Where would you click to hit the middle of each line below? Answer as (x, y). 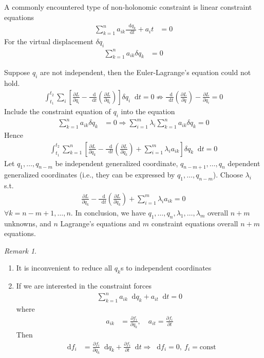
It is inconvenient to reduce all (64, 268)
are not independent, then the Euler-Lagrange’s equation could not (146, 72)
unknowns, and (28, 223)
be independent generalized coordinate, (117, 163)
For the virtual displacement (49, 41)
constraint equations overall (195, 223)
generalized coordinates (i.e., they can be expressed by (90, 175)
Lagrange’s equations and (100, 223)
